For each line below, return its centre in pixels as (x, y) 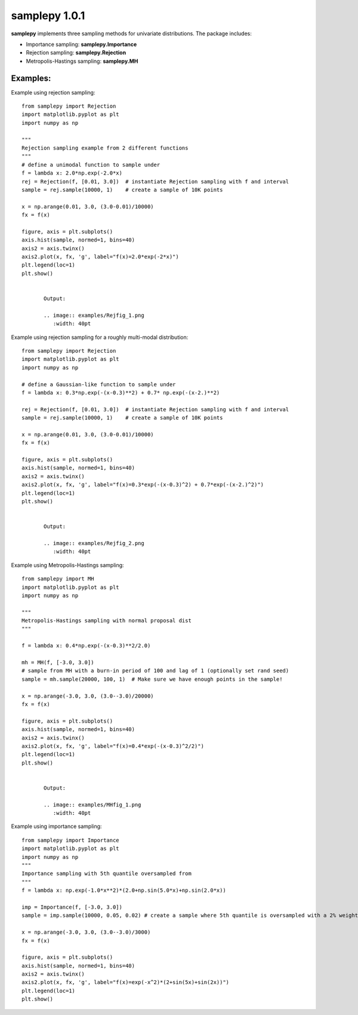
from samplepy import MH (58, 579)
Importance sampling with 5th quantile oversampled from (107, 874)
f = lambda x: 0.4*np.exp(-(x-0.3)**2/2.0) (86, 646)
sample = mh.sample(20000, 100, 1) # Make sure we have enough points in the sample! (152, 679)
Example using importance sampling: (56, 826)
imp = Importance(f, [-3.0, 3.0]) (72, 907)
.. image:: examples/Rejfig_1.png (94, 315)
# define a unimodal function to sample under (91, 165)
